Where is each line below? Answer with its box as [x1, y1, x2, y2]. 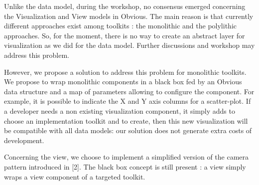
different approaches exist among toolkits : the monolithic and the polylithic [4, 20, 237, 31]
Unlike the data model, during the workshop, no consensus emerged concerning [4, 1, 246, 11]
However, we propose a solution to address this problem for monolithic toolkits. [4, 66, 247, 77]
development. [4, 135, 44, 145]
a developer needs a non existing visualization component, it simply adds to [4, 105, 235, 116]
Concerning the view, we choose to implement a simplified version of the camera [4, 152, 249, 162]
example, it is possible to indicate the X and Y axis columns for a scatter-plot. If [4, 96, 251, 106]
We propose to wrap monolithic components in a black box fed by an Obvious [4, 76, 242, 87]
